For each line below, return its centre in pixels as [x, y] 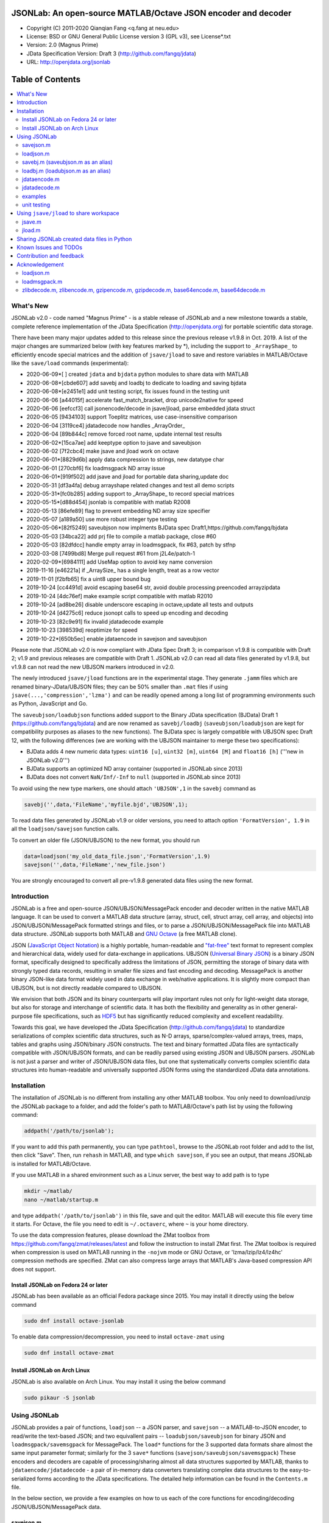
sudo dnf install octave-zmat [69, 1353]
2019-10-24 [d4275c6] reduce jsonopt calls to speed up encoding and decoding [127, 613]
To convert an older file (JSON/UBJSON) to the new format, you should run [106, 840]
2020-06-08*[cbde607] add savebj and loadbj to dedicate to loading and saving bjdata [136, 383]
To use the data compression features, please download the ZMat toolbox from [111, 1235]
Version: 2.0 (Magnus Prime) [62, 45]
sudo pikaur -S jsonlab [60, 1398]
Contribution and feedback [51, 256]
